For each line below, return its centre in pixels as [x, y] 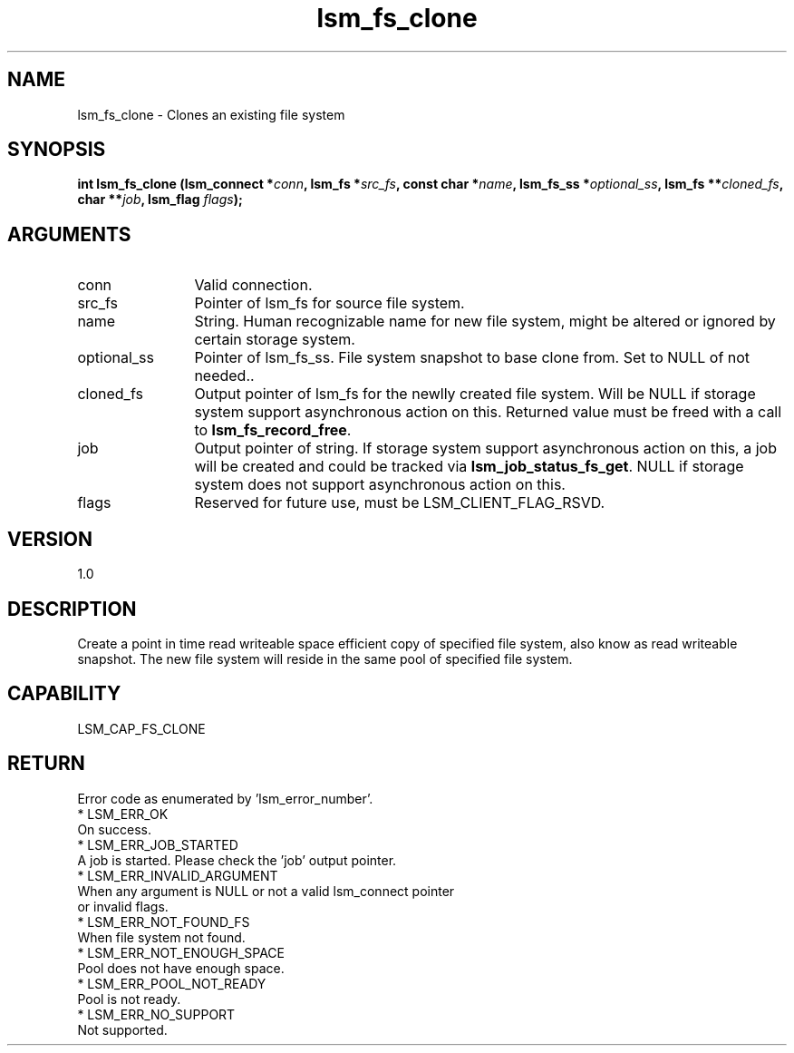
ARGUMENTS [69, 234]
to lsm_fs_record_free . [273, 430]
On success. [114, 829]
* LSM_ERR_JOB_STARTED [158, 844]
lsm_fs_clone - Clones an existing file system [211, 114]
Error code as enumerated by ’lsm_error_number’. [225, 798]
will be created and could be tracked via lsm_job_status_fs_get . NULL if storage [469, 467]
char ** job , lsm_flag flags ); [160, 200]
